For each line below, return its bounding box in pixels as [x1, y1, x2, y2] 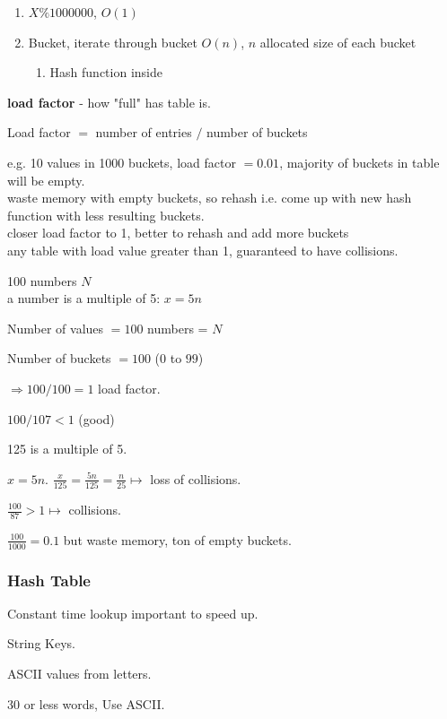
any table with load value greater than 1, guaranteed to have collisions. [7, 240, 399, 259]
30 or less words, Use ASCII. [7, 694, 165, 713]
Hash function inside [49, 63, 162, 82]
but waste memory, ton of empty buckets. [63, 530, 292, 549]
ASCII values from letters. [7, 664, 152, 683]
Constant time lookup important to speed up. [7, 603, 259, 622]
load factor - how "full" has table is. [7, 92, 211, 111]
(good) [78, 409, 115, 428]
